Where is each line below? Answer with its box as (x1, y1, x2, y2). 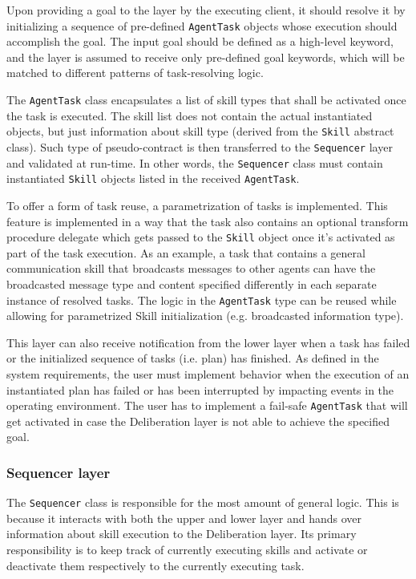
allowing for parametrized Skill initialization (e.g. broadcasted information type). (6, 307, 404, 324)
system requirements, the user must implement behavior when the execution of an (6, 365, 410, 382)
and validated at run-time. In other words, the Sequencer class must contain (6, 154, 383, 171)
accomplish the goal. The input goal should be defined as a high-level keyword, (6, 33, 394, 50)
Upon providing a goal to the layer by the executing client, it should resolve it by (6, 2, 406, 18)
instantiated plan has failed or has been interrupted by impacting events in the (6, 381, 394, 398)
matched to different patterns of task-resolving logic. (6, 64, 264, 81)
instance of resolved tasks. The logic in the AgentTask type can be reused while (6, 291, 397, 308)
